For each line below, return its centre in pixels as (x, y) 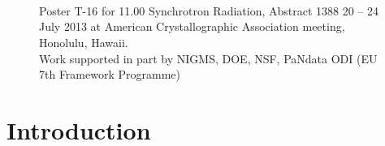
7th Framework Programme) (110, 74)
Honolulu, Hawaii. (84, 42)
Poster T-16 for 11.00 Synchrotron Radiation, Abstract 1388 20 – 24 (209, 10)
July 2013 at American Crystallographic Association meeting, (192, 26)
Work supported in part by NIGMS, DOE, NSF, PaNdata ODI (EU (208, 58)
